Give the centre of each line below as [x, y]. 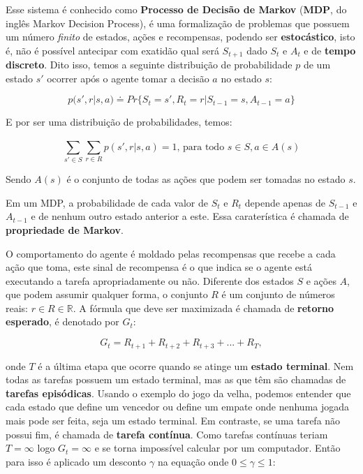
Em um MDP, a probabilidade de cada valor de [107, 202]
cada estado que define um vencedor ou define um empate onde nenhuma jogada [178, 407]
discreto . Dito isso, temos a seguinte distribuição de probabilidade [149, 65]
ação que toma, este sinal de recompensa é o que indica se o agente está [159, 267]
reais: [17, 308]
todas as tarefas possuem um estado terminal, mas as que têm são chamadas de [176, 379]
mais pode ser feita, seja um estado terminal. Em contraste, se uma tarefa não [173, 420]
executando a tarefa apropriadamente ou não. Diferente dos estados [150, 280]
